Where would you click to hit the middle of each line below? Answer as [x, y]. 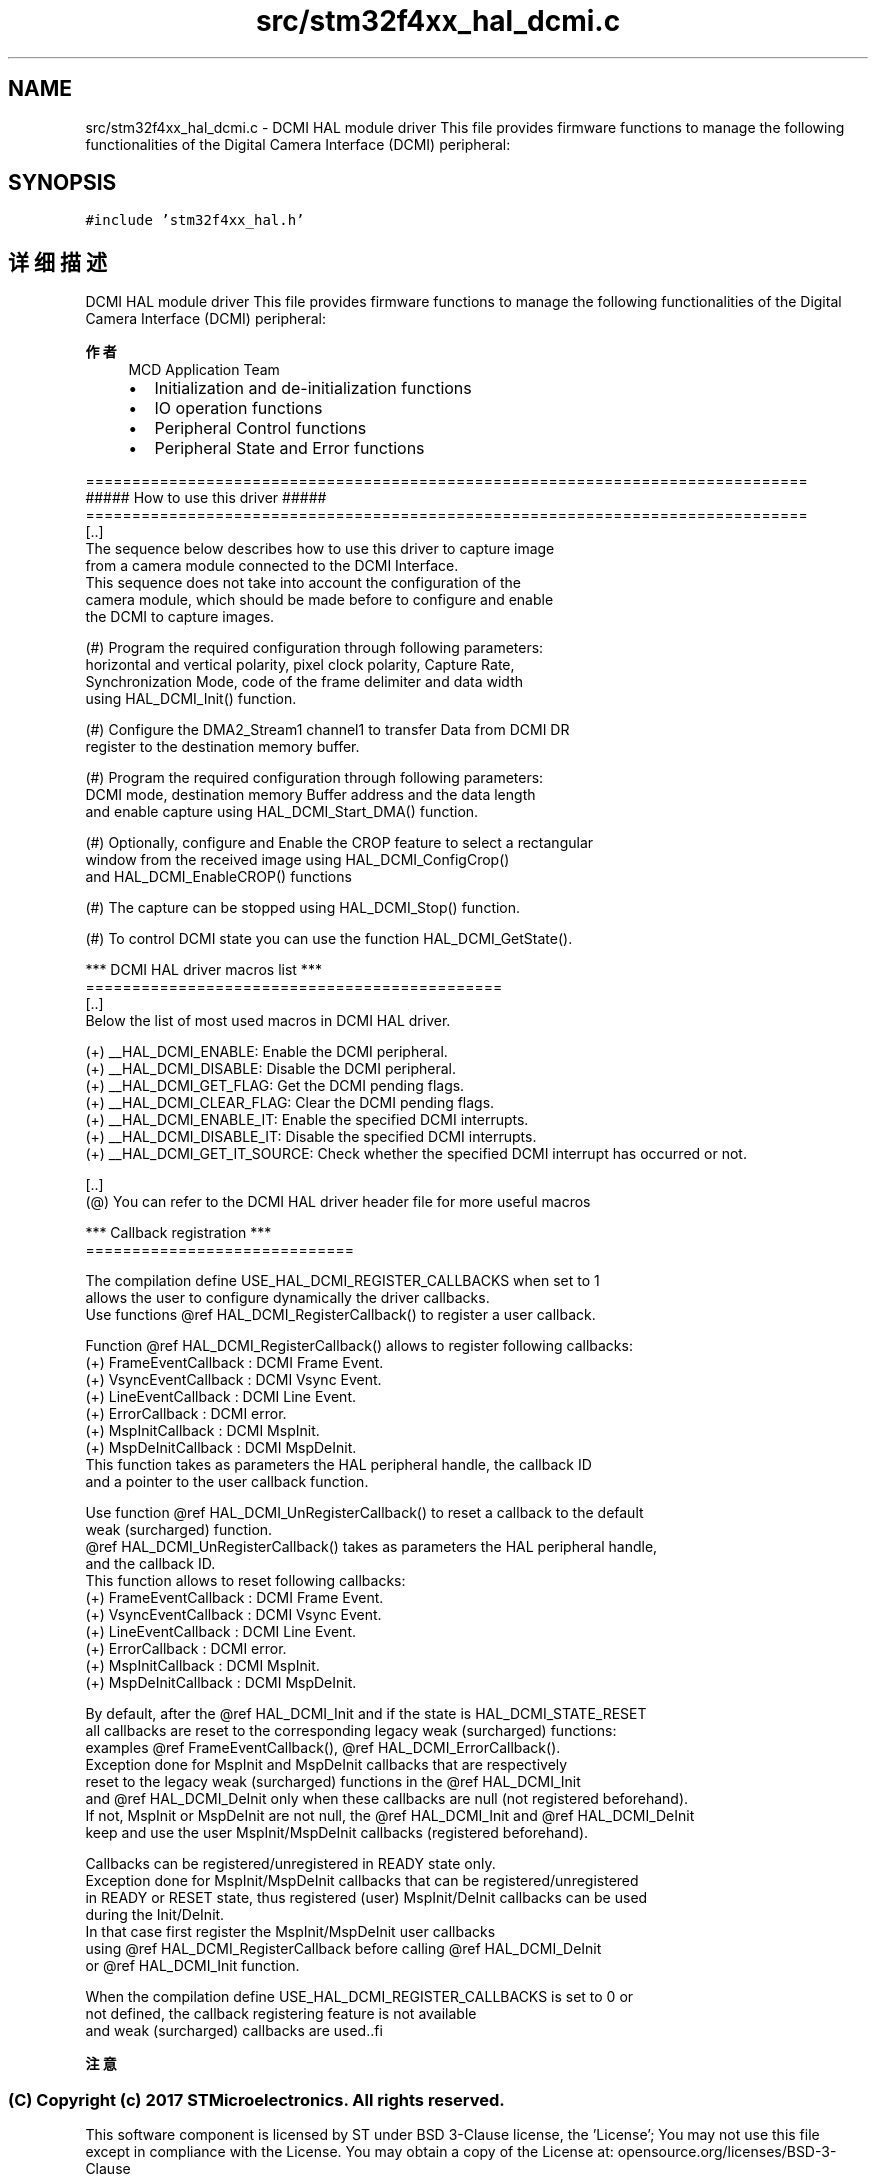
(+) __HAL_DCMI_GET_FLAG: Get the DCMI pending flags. [275, 1086]
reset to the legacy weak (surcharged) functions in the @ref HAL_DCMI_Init [333, 1782]
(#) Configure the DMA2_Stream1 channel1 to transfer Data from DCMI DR [327, 730]
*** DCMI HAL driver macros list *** [203, 970]
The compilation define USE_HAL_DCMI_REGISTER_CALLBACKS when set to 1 [342, 1281]
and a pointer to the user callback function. [227, 1482]
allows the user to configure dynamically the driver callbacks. [287, 1298]
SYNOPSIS [62, 183]
